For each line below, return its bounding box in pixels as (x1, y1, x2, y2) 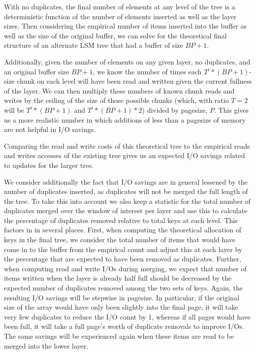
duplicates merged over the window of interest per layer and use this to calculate (4, 205, 248, 216)
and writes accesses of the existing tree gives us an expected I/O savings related (4, 150, 245, 161)
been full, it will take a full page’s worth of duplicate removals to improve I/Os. (4, 321, 244, 331)
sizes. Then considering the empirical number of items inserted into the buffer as (4, 21, 247, 31)
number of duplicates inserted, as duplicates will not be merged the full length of (4, 186, 248, 196)
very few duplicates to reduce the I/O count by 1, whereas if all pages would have (4, 311, 251, 322)
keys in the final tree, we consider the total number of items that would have (4, 234, 236, 245)
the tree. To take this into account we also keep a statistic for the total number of (4, 195, 251, 206)
